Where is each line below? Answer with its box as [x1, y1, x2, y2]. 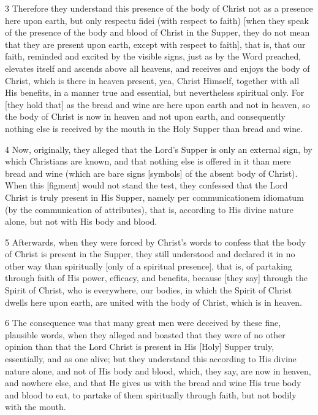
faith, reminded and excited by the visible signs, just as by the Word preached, [5, 50, 301, 63]
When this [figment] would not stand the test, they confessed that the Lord [5, 179, 288, 192]
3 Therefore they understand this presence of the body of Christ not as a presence [5, 2, 313, 14]
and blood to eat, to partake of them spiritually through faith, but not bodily [5, 388, 297, 401]
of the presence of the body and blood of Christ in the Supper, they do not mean [5, 26, 310, 39]
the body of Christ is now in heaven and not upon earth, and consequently [5, 110, 286, 123]
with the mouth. [5, 400, 66, 413]
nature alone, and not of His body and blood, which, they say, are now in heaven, [5, 364, 311, 377]
